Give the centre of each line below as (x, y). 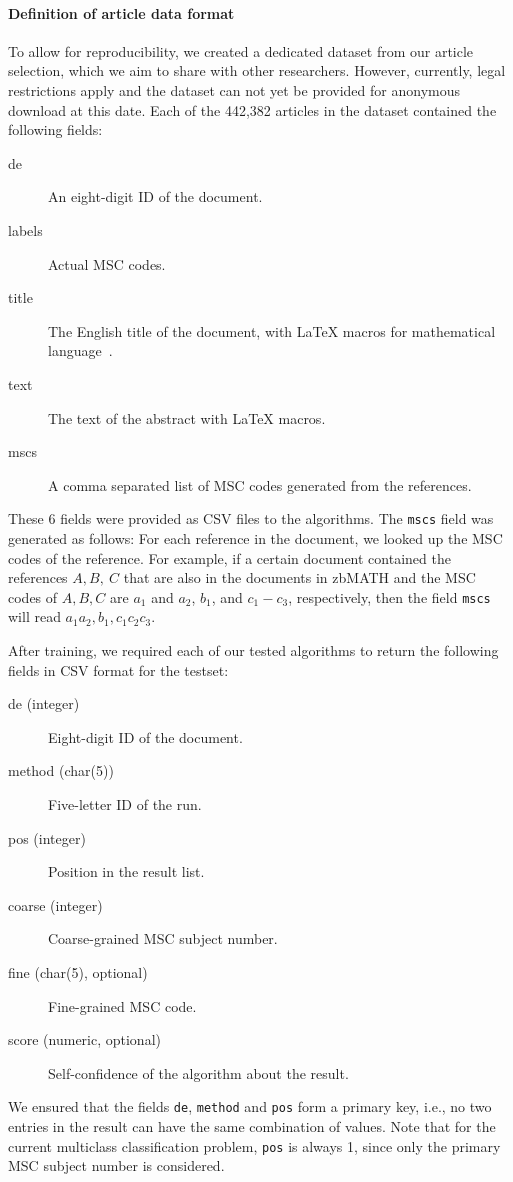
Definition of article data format (121, 12)
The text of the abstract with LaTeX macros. (187, 417)
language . (80, 350)
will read (34, 616)
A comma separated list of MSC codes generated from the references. (260, 484)
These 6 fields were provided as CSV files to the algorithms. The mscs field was (251, 518)
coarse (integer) (55, 904)
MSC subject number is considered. (116, 1165)
